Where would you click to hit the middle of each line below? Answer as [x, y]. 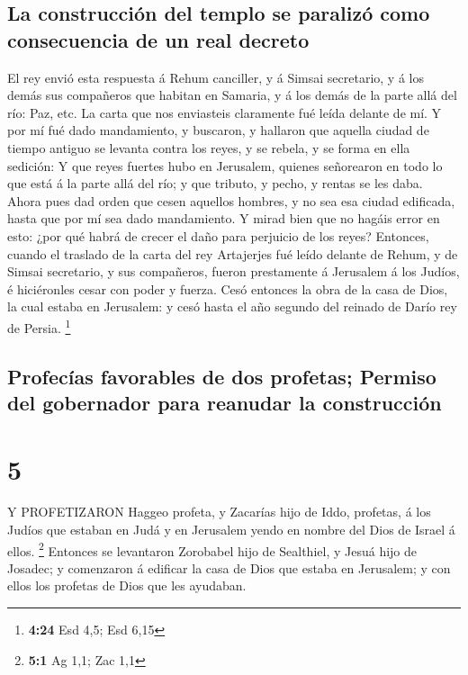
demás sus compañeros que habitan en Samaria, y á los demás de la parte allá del [232, 95]
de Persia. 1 [39, 326]
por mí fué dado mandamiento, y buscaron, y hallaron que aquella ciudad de [218, 130]
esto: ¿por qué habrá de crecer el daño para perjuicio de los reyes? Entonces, [218, 235]
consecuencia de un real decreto [158, 39]
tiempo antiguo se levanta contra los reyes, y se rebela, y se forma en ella [209, 147]
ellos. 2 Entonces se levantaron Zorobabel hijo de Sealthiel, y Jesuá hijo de [212, 549]
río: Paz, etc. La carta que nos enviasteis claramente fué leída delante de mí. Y [225, 112]
